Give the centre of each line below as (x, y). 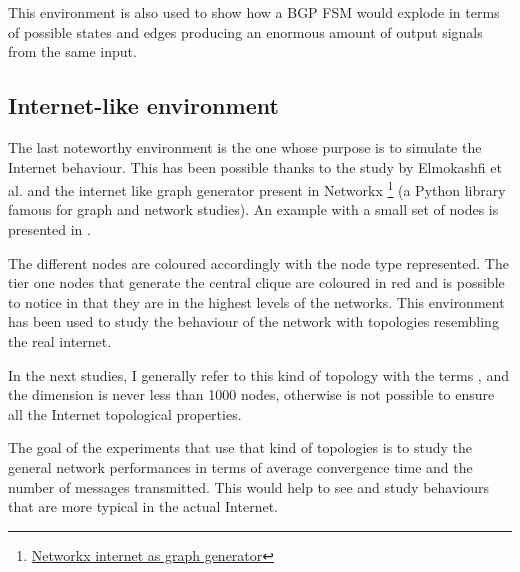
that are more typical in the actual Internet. (143, 506)
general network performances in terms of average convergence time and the (240, 466)
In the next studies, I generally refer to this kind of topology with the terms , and (258, 374)
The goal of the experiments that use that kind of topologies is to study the (240, 447)
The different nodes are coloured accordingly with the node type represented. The (258, 262)
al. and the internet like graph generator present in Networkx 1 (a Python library (257, 188)
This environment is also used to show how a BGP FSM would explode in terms (254, 12)
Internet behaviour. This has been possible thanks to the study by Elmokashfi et (255, 166)
